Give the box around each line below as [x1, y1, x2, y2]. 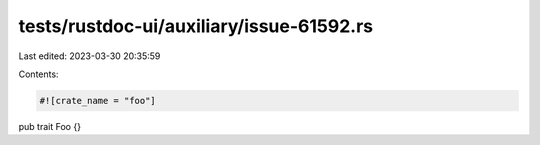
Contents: [18, 68, 59, 80]
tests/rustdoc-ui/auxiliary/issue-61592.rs [18, 15, 374, 37]
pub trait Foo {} [18, 120, 82, 132]
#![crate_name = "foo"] [39, 95, 157, 106]
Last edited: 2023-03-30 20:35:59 [18, 50, 161, 62]
